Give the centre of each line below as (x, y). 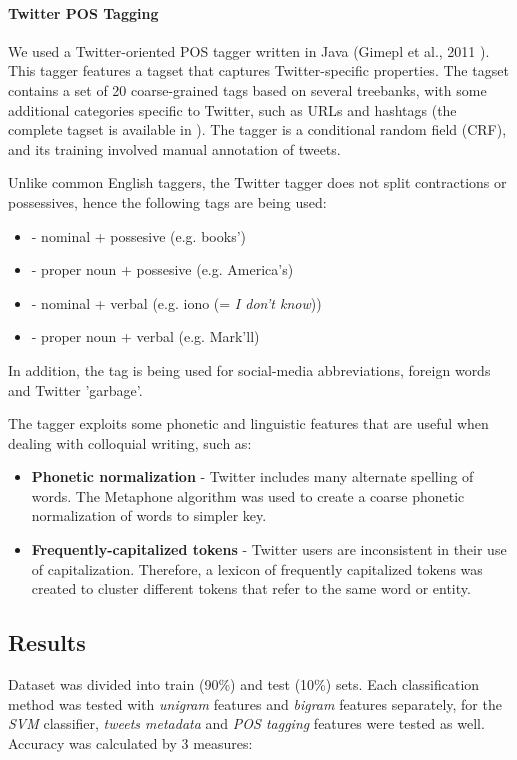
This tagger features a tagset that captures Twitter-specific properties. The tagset (258, 70)
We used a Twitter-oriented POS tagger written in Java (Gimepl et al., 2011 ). (249, 50)
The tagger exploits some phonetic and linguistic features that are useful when (248, 423)
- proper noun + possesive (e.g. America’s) (162, 269)
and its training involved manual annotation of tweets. (174, 148)
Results (47, 642)
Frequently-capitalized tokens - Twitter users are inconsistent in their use (269, 549)
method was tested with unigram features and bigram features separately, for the (255, 703)
